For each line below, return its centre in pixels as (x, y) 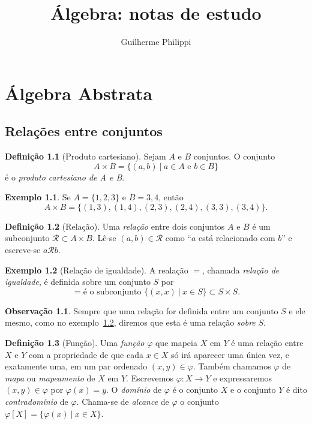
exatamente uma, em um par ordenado (76, 366)
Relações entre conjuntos (84, 131)
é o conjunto (195, 390)
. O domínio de (134, 390)
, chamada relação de (241, 270)
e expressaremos (243, 378)
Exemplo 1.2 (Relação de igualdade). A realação (97, 270)
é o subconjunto (112, 292)
